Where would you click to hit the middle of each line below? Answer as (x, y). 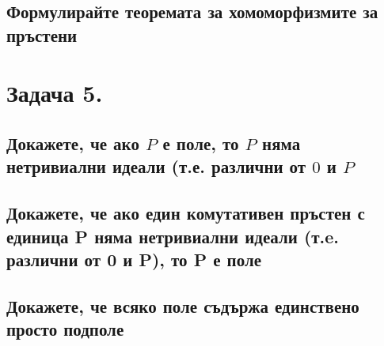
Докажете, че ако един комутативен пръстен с (186, 213)
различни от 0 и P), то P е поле (134, 259)
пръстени (42, 34)
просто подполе (65, 329)
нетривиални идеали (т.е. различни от (156, 166)
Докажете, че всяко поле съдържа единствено (183, 305)
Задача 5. (55, 93)
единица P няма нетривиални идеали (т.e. (173, 236)
